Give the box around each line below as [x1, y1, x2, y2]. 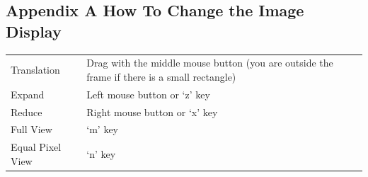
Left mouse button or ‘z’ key [86, 86, 210, 101]
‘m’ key [86, 122, 119, 137]
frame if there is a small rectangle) [86, 69, 236, 84]
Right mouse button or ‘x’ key [86, 104, 218, 119]
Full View [11, 122, 52, 137]
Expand [11, 86, 45, 101]
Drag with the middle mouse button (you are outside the [86, 55, 333, 70]
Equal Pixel [11, 139, 62, 154]
